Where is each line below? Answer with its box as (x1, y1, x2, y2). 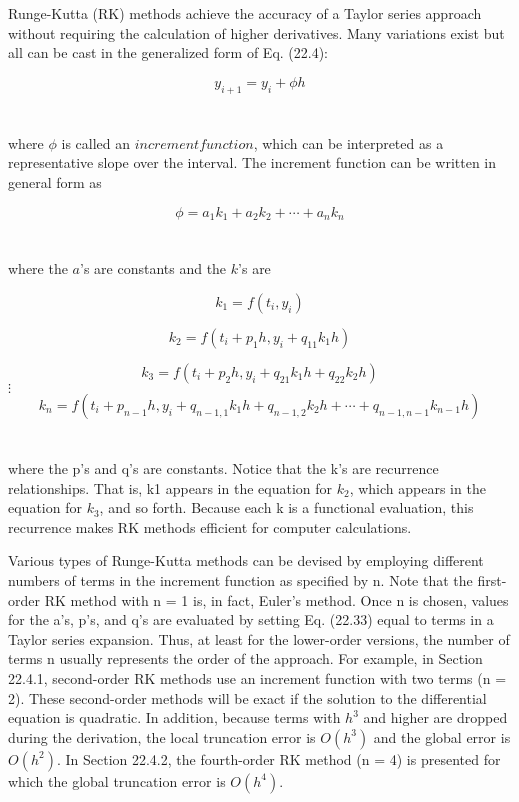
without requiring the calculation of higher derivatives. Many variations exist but (8, 22, 505, 43)
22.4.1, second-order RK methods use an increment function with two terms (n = (8, 667, 507, 688)
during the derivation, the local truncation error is (8, 726, 316, 747)
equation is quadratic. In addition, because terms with (8, 707, 341, 728)
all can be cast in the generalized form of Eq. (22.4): (8, 42, 329, 63)
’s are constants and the (80, 258, 227, 279)
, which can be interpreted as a (253, 132, 444, 153)
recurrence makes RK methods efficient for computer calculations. (8, 516, 412, 537)
